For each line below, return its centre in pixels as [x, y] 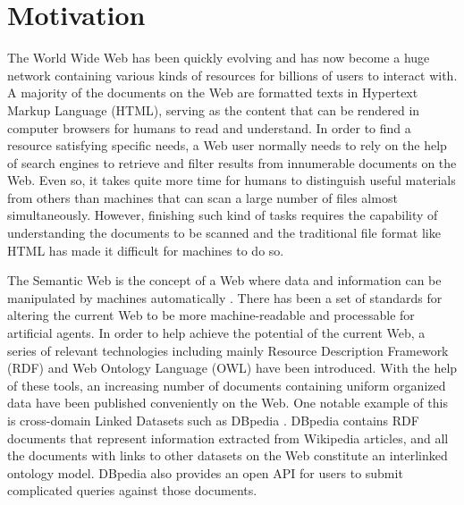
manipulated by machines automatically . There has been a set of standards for [225, 297]
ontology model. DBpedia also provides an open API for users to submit [205, 472]
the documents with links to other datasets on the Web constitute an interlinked [228, 455]
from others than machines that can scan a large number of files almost [202, 197]
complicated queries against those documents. [132, 490]
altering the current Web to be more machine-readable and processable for [211, 315]
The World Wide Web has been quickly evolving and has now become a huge [219, 58]
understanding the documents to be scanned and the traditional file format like [224, 233]
